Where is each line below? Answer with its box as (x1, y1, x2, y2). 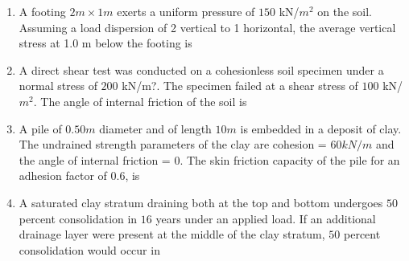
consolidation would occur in (19, 241, 160, 258)
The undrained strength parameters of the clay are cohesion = (19, 136, 327, 153)
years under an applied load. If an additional (155, 210, 376, 226)
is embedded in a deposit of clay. (240, 120, 402, 137)
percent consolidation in (19, 210, 138, 226)
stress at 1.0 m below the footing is (19, 35, 192, 51)
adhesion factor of (19, 167, 107, 184)
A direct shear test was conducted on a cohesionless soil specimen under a (19, 61, 384, 78)
